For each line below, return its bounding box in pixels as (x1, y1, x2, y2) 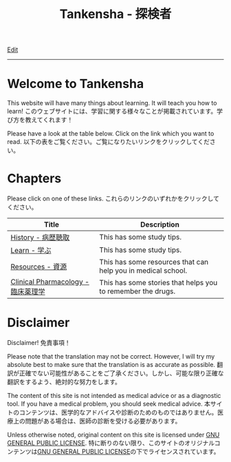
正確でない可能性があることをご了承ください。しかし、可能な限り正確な (19, 369, 224, 377)
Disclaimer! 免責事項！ (7, 339, 71, 346)
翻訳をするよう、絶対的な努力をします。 (7, 378, 122, 386)
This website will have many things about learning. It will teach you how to (7, 99, 217, 107)
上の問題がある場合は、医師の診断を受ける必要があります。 (12, 417, 181, 425)
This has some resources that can (99, 258, 209, 267)
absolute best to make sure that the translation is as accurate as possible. (7, 361, 215, 368)
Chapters (7, 171, 62, 187)
